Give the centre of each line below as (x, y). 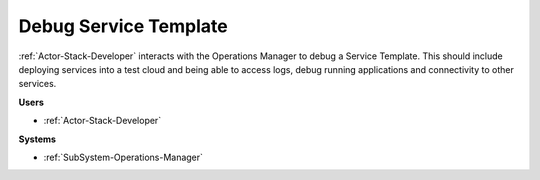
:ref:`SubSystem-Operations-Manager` (123, 157)
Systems (37, 139)
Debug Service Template (123, 26)
